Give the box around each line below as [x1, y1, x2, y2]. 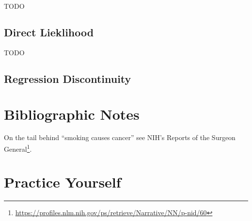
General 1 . [4, 142, 32, 154]
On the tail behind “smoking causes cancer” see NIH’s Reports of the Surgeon [4, 132, 236, 142]
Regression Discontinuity [4, 71, 131, 86]
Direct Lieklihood [4, 24, 94, 39]
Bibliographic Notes [4, 104, 140, 124]
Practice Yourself [4, 172, 121, 192]
